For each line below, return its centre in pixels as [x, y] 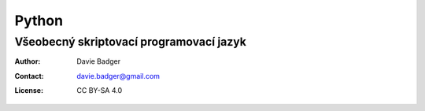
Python [39, 20]
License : [29, 91]
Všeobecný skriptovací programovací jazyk [131, 42]
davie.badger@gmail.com [118, 76]
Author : [28, 61]
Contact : [30, 76]
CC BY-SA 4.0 [100, 91]
